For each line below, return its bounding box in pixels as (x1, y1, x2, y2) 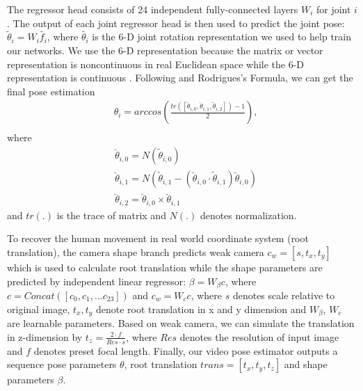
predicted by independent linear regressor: (7, 273, 186, 288)
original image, (7, 301, 70, 316)
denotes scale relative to (232, 288, 335, 303)
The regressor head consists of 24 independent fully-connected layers (7, 2, 298, 16)
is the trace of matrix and (56, 207, 166, 222)
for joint (316, 2, 351, 16)
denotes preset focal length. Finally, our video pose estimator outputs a (33, 343, 338, 358)
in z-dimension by (7, 329, 83, 344)
